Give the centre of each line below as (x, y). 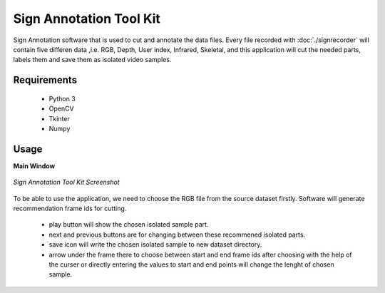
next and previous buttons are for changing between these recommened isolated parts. (177, 235)
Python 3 (62, 98)
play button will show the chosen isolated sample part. (129, 225)
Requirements (45, 80)
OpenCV (61, 109)
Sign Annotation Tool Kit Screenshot (67, 183)
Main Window (34, 166)
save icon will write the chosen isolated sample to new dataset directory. (155, 245)
